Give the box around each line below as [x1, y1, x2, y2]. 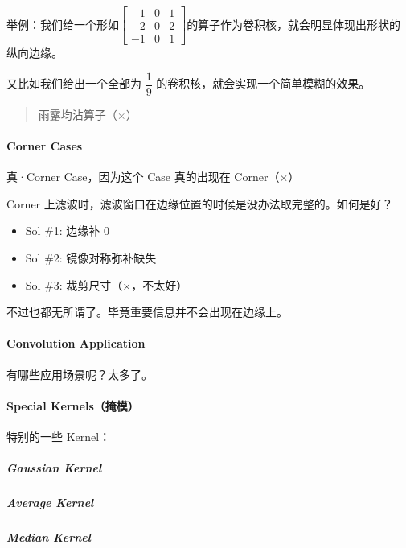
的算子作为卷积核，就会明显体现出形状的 [187, 15, 401, 32]
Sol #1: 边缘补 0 [25, 222, 110, 239]
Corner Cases [6, 137, 83, 154]
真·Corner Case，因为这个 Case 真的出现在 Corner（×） [6, 168, 300, 185]
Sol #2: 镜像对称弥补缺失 [25, 249, 157, 266]
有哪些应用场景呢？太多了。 [6, 365, 153, 382]
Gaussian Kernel [6, 459, 102, 476]
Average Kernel [6, 494, 94, 511]
